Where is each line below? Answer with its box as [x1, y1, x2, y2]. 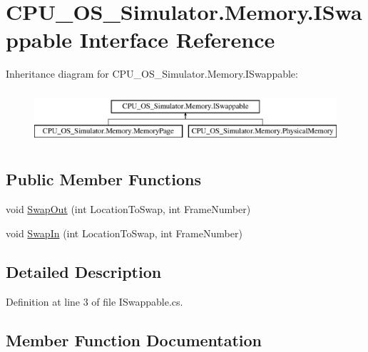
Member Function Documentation [6, 328, 262, 351]
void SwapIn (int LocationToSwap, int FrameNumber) [6, 225, 242, 240]
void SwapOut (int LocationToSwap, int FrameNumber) [6, 202, 251, 217]
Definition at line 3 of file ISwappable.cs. [6, 294, 183, 309]
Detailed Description [6, 260, 162, 282]
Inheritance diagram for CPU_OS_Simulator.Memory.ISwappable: [6, 66, 298, 81]
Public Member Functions [6, 168, 201, 190]
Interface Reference [79, 25, 275, 54]
